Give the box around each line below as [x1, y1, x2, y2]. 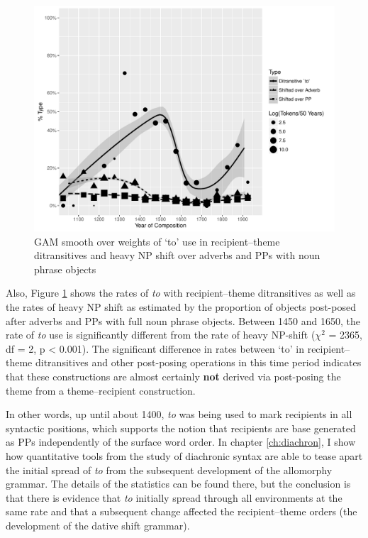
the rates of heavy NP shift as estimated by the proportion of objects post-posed [6, 299, 356, 314]
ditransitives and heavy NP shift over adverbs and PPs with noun [34, 248, 320, 263]
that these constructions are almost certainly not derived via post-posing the [6, 368, 341, 383]
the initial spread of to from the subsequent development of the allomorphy [6, 462, 333, 477]
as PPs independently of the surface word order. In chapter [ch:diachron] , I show [6, 434, 356, 449]
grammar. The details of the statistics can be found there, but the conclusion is [6, 476, 351, 491]
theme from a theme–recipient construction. [6, 383, 196, 397]
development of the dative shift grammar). [6, 517, 190, 532]
